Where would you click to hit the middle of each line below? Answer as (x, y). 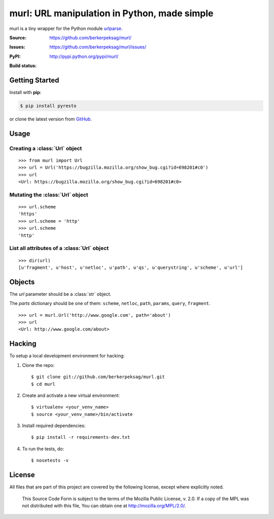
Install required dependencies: (54, 426)
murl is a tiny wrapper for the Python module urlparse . (66, 28)
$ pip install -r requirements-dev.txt (81, 437)
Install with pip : (25, 93)
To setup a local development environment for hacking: (67, 356)
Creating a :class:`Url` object (46, 148)
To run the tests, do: (43, 449)
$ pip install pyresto (48, 106)
